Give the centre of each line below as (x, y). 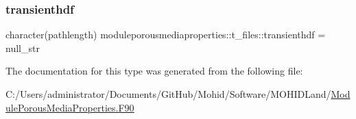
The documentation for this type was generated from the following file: (154, 71)
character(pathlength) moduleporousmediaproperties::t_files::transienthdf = (166, 35)
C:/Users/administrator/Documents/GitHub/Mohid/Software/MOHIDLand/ (168, 94)
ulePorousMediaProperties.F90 (70, 107)
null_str (23, 48)
